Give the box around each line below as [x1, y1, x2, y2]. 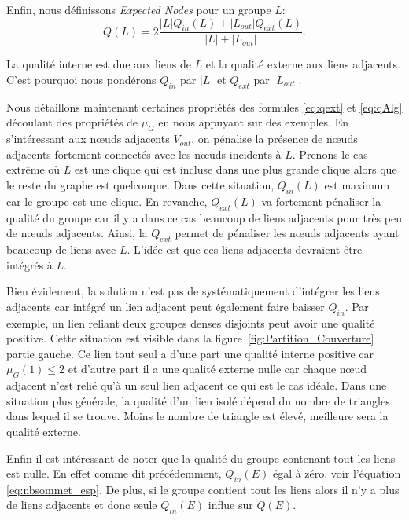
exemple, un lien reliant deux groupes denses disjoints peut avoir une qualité [6, 314, 375, 331]
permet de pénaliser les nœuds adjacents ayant [175, 225, 400, 241]
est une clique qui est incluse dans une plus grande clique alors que [74, 161, 397, 178]
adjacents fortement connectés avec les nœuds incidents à [6, 145, 282, 162]
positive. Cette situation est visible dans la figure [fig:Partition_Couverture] [6, 330, 374, 346]
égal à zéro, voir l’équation [272, 465, 401, 482]
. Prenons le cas [292, 145, 368, 162]
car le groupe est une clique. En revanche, [6, 192, 208, 209]
